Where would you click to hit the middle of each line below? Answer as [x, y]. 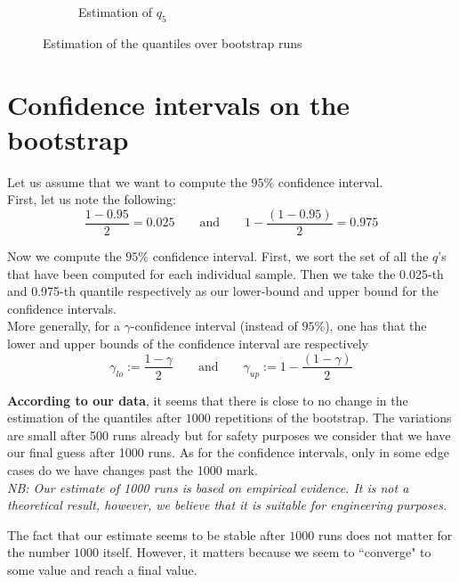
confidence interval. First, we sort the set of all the [290, 255]
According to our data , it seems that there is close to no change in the [208, 400]
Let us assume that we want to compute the [127, 181]
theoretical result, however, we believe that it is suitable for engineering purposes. [227, 505]
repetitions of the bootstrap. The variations [333, 418]
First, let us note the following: [92, 199]
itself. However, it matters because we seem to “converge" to [267, 552]
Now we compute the [64, 255]
